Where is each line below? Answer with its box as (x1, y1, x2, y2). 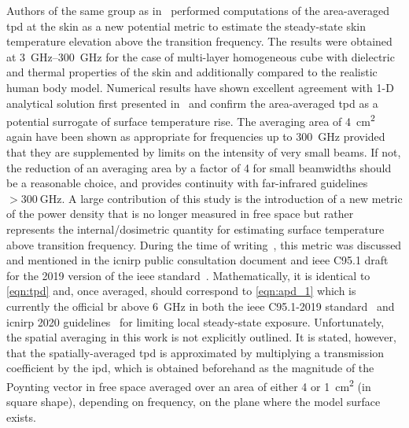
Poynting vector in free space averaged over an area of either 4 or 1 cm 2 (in (6, 375, 371, 394)
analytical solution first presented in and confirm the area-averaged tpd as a (6, 94, 378, 111)
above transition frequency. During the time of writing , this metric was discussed (6, 236, 402, 253)
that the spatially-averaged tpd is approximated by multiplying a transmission (6, 344, 385, 360)
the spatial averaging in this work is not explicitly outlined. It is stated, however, (6, 329, 396, 345)
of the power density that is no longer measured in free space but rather (6, 205, 354, 222)
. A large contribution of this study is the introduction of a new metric (61, 190, 403, 206)
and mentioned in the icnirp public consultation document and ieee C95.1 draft (6, 252, 389, 268)
